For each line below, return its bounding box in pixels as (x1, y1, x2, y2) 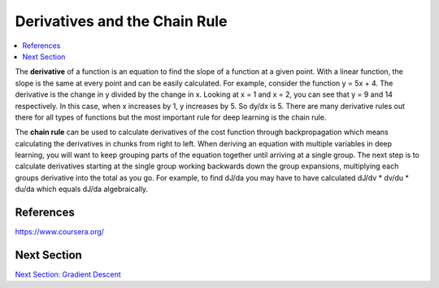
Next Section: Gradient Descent (15, 269, 121, 280)
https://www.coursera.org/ (15, 227, 105, 237)
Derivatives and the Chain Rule (15, 12, 228, 30)
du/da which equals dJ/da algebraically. (15, 184, 149, 194)
